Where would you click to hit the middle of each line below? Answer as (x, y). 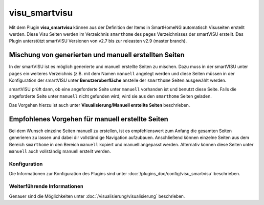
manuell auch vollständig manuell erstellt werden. (60, 151)
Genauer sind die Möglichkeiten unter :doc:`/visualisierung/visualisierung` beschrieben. (97, 196)
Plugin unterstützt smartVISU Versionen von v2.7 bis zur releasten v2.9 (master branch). (98, 41)
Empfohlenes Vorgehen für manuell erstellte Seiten (89, 119)
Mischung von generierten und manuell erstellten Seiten (97, 55)
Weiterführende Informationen (46, 186)
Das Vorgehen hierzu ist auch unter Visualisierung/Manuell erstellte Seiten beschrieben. (99, 105)
